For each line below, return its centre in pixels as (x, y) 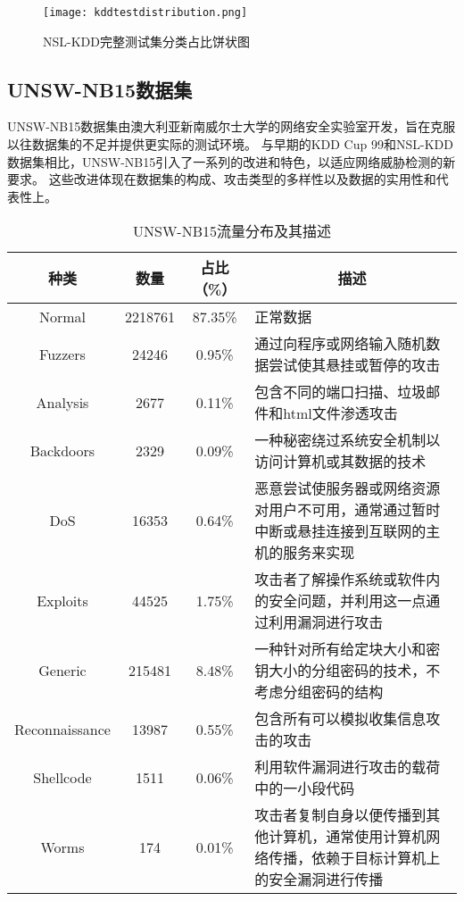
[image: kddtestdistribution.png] (145, 13)
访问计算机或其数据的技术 (340, 462)
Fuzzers (62, 354)
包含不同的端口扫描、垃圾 (340, 392)
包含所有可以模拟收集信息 (340, 719)
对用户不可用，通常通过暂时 (348, 510)
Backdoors (62, 450)
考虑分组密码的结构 (319, 692)
